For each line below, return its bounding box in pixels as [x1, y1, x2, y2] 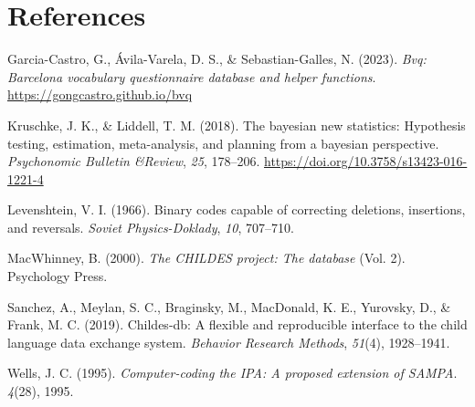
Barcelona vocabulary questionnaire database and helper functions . [7, 67, 376, 86]
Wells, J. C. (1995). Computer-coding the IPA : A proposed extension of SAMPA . [7, 363, 458, 382]
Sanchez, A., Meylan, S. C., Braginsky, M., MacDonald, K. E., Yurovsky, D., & [7, 297, 451, 316]
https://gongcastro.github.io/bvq [7, 85, 193, 104]
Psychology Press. [7, 266, 108, 286]
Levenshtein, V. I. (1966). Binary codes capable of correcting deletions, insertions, [7, 200, 466, 219]
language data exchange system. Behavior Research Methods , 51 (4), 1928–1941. [7, 332, 450, 351]
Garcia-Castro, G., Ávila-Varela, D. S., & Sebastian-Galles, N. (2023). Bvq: [7, 49, 427, 68]
